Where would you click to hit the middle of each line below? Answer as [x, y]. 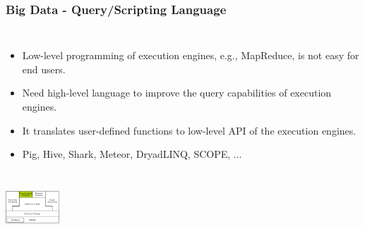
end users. [44, 69]
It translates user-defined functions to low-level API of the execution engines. [189, 130]
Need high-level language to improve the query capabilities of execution [177, 93]
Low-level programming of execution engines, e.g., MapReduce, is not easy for [191, 55]
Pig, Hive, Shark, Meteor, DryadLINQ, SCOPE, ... [132, 154]
